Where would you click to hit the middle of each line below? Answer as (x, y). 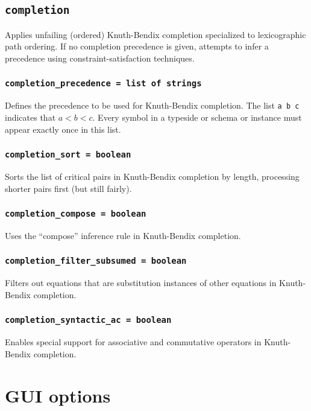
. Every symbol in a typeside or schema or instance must (197, 117)
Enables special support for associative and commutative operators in (133, 342)
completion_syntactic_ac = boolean (88, 320)
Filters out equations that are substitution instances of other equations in (141, 283)
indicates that (30, 117)
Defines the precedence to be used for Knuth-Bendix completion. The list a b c (152, 105)
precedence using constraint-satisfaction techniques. (100, 58)
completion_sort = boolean (68, 155)
